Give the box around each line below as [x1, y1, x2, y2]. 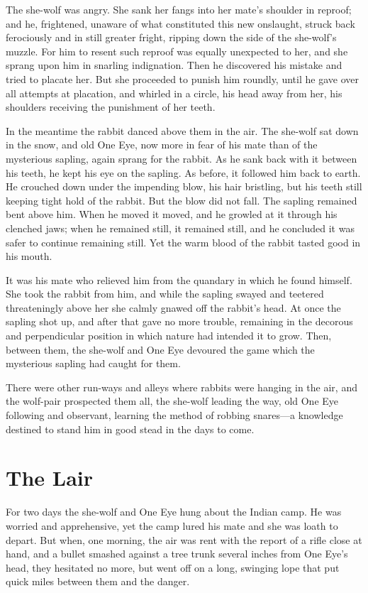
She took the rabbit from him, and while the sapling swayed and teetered [6, 286, 324, 301]
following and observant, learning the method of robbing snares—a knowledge [6, 408, 343, 423]
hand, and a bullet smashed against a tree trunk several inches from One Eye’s [6, 546, 348, 561]
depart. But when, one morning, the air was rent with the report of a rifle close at [6, 532, 362, 547]
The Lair [6, 463, 94, 492]
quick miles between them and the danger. [6, 574, 190, 589]
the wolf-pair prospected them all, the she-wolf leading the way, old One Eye [6, 393, 339, 408]
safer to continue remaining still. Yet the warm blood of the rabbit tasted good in [6, 234, 361, 249]
